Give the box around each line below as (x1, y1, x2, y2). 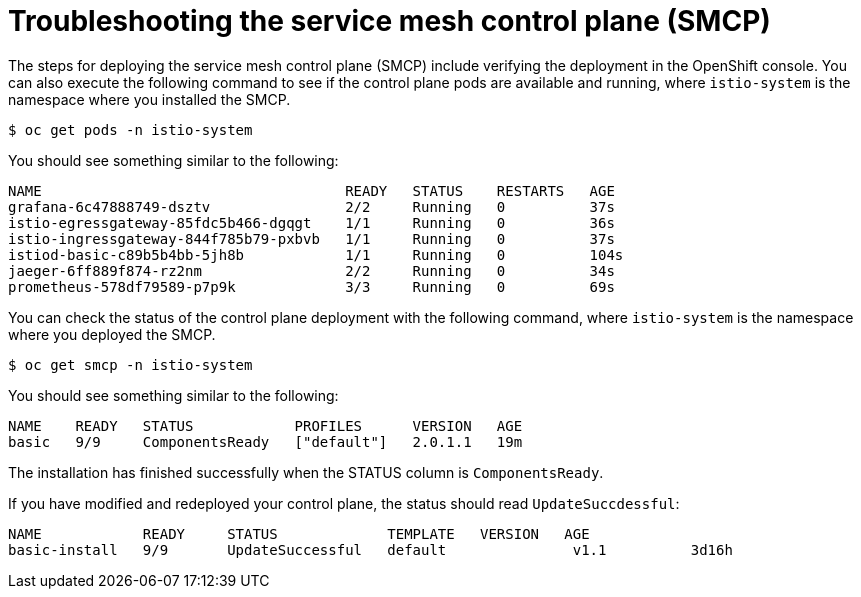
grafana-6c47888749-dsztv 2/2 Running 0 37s (8, 198, 615, 215)
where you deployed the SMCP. (8, 325, 216, 343)
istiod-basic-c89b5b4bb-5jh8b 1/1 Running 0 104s (8, 246, 624, 263)
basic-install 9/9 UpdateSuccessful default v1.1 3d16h (8, 541, 733, 558)
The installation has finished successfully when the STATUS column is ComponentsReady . (8, 463, 604, 481)
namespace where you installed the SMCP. (8, 90, 291, 108)
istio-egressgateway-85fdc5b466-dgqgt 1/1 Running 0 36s (8, 214, 615, 231)
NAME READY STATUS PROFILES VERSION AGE (8, 417, 523, 434)
